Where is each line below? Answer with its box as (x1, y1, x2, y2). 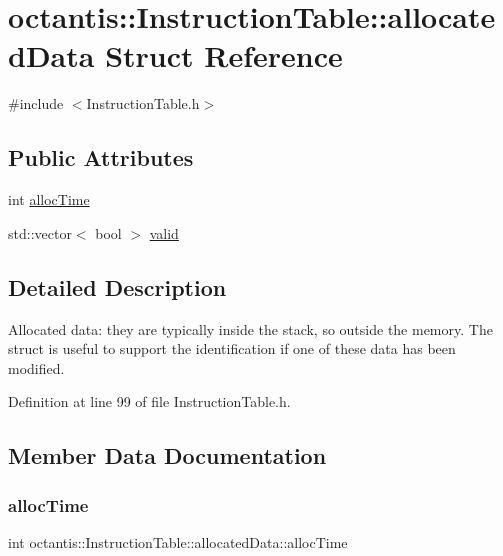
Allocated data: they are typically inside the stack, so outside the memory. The (8, 318, 493, 339)
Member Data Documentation (8, 440, 327, 471)
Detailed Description (8, 271, 227, 302)
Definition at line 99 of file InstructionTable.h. (8, 391, 291, 412)
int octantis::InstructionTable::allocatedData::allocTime (8, 531, 348, 552)
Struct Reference (105, 35, 343, 76)
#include (8, 93, 64, 114)
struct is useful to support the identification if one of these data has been (8, 338, 456, 359)
